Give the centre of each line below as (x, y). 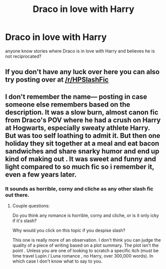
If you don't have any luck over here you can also (83, 72)
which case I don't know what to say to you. (57, 261)
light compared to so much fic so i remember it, (80, 167)
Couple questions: (31, 206)
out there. (17, 195)
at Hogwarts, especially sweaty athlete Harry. (78, 128)
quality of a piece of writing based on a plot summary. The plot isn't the (85, 246)
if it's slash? (25, 221)
